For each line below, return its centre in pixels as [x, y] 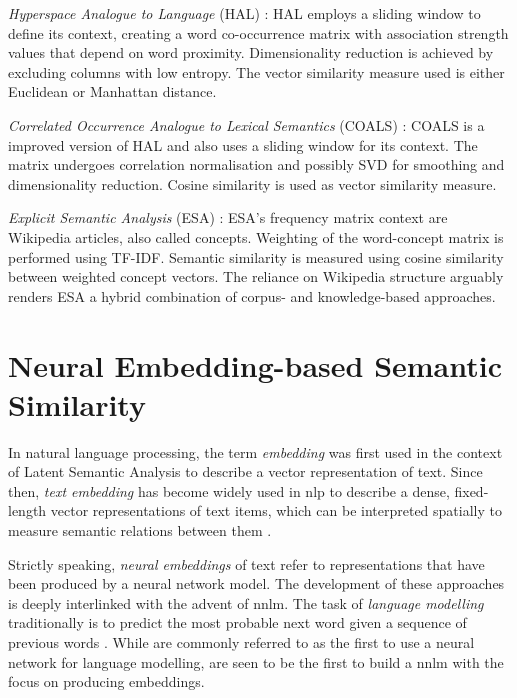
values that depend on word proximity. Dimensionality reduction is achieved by [251, 52]
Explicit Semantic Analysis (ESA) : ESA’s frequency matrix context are [228, 217]
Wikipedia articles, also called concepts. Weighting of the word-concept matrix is [256, 236]
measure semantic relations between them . [140, 530]
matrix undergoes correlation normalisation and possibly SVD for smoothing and [256, 164]
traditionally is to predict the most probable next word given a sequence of [237, 622]
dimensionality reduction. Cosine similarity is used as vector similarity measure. [252, 183]
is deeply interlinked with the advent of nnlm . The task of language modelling [246, 602]
